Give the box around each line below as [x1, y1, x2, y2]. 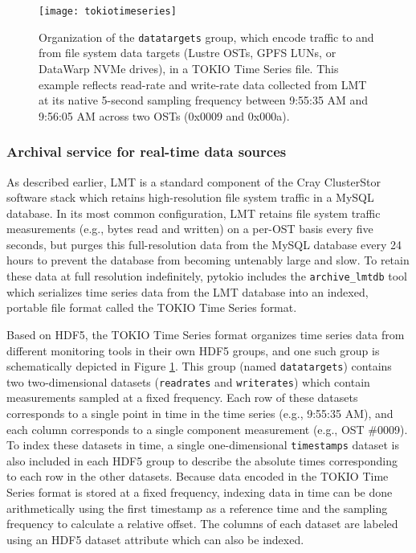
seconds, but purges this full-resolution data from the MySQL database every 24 [6, 236, 402, 252]
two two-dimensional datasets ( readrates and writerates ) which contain [6, 373, 370, 390]
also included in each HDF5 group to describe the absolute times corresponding [6, 452, 398, 469]
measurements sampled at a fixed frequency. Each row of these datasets [6, 389, 358, 406]
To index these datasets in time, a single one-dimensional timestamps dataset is [6, 436, 399, 453]
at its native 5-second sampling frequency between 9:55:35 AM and [39, 92, 369, 109]
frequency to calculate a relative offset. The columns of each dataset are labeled [6, 515, 398, 532]
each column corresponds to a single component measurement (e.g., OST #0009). [6, 420, 408, 437]
